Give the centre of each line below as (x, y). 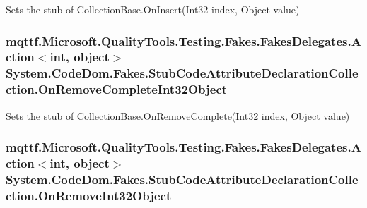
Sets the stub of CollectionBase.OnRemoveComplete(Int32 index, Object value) (178, 115)
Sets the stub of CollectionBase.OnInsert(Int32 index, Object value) (153, 9)
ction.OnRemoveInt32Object (89, 195)
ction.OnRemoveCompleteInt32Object (117, 89)
